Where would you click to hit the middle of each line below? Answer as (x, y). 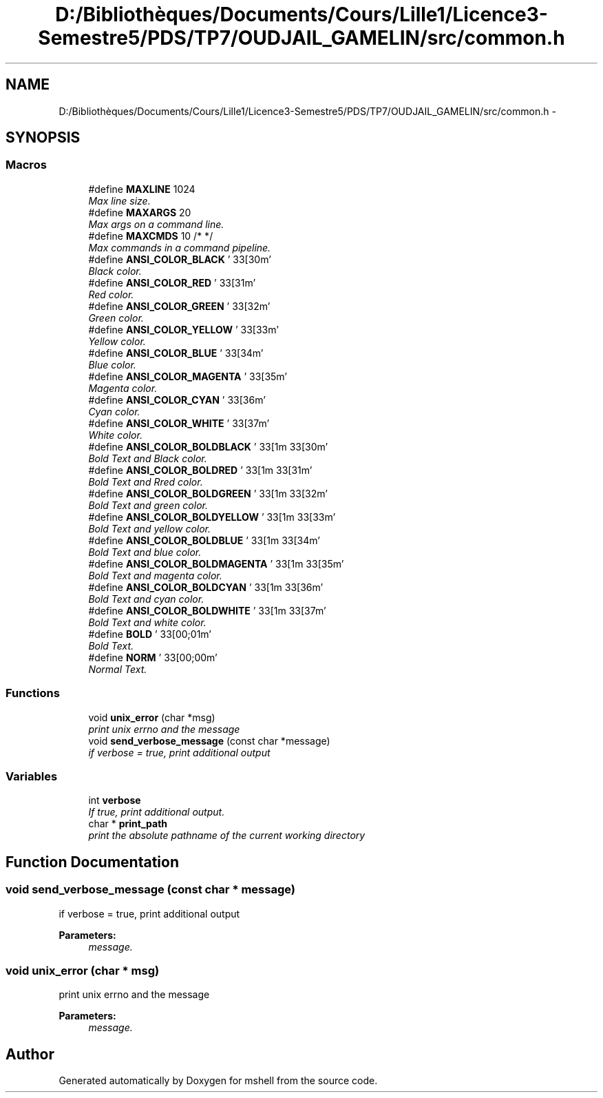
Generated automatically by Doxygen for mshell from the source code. (218, 1081)
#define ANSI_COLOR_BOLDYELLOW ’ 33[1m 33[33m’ (212, 517)
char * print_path (128, 824)
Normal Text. (118, 669)
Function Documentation (92, 862)
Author (30, 1054)
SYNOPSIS (43, 138)
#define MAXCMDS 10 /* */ (151, 236)
